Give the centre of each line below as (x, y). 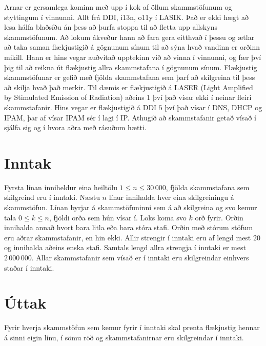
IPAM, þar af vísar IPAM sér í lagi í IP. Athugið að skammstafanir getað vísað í (130, 117)
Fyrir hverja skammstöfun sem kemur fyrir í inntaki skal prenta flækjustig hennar (132, 327)
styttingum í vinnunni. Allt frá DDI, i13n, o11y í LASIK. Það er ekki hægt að (126, 17)
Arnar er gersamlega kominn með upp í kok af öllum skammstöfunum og (118, 7)
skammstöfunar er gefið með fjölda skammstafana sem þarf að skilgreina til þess (130, 77)
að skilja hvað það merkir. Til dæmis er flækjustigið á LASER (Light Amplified (129, 87)
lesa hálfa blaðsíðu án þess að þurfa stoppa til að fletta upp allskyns (111, 27)
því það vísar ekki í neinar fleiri (202, 97)
